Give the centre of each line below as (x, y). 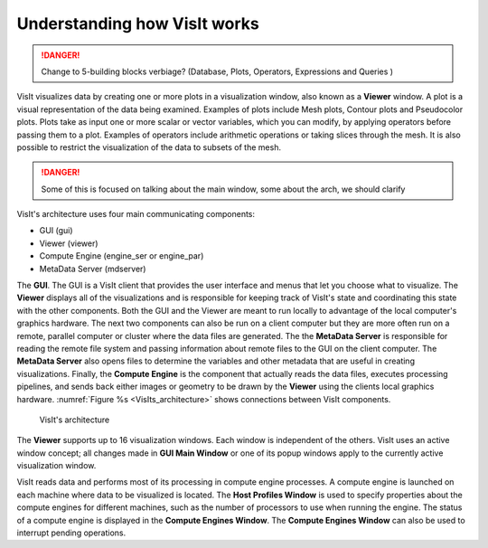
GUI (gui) (56, 231)
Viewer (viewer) (69, 243)
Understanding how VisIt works (138, 24)
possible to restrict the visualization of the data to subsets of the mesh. (149, 147)
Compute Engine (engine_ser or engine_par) (122, 256)
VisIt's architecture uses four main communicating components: (136, 214)
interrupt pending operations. (71, 533)
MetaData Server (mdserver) (93, 269)
